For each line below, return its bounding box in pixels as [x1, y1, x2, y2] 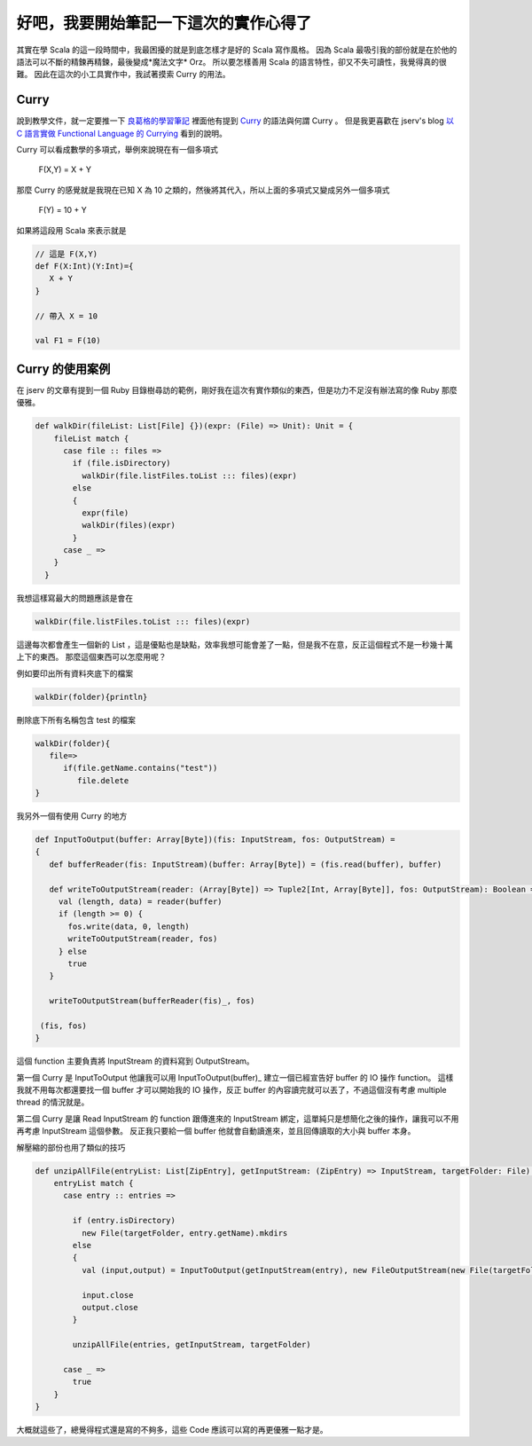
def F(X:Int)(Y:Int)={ [35, 261, 134, 271]
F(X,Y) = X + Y [38, 164, 92, 175]
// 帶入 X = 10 [35, 310, 98, 321]
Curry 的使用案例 [16, 361, 111, 376]
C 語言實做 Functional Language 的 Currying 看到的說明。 [16, 128, 228, 138]
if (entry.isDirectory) [72, 1215, 176, 1226]
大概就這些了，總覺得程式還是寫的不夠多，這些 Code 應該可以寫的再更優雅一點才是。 [16, 1425, 328, 1435]
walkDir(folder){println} [35, 692, 148, 702]
